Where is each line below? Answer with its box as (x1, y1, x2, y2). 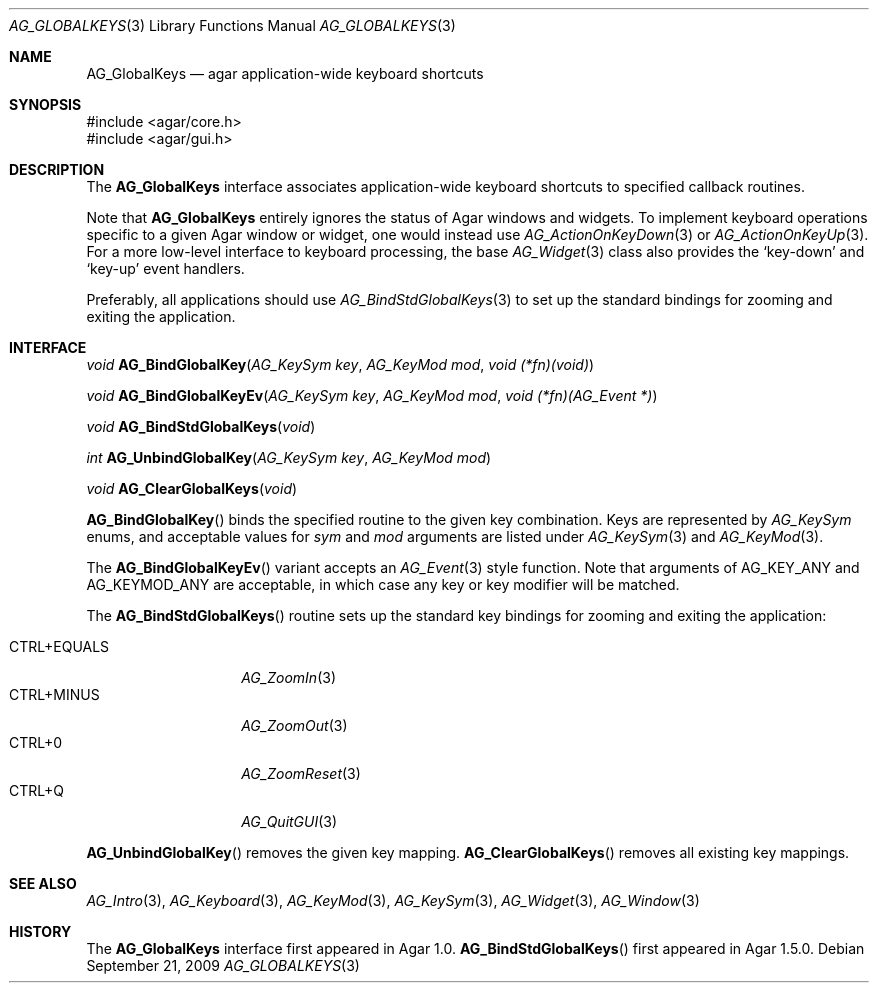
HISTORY (9, 923, 72, 940)
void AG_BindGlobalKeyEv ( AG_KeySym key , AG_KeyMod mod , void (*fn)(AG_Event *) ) (86, 387, 658, 404)
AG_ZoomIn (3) (241, 669, 336, 686)
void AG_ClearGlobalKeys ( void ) (86, 480, 298, 497)
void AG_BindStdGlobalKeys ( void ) (86, 418, 316, 435)
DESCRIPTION (9, 161, 105, 178)
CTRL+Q (9, 782, 64, 799)
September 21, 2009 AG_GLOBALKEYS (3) (86, 957, 360, 974)
